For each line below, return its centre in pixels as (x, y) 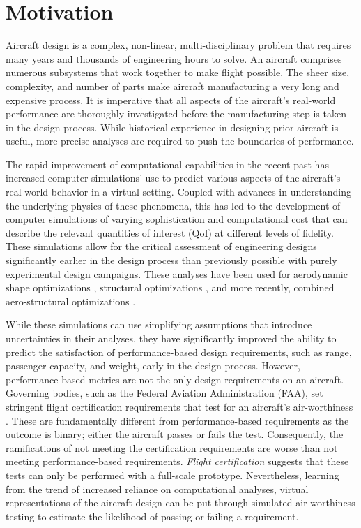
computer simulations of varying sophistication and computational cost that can (177, 219)
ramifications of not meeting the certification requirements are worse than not (172, 447)
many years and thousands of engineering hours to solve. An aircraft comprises (174, 58)
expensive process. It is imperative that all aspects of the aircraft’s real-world (171, 100)
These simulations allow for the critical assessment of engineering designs (161, 246)
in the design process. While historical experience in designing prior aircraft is (172, 127)
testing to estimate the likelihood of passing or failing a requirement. (152, 516)
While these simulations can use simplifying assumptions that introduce (159, 324)
